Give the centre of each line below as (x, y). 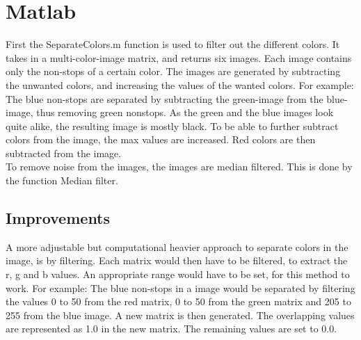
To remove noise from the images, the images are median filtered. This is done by (179, 167)
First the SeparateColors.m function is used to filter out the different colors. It (173, 44)
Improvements (58, 218)
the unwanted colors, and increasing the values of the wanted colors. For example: (180, 84)
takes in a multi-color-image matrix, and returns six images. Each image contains (179, 57)
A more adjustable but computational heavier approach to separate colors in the (177, 246)
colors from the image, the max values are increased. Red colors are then (161, 139)
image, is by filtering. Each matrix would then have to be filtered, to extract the (177, 260)
